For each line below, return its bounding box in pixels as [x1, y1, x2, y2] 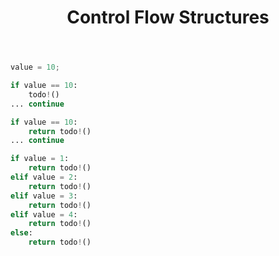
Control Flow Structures [66, 6, 270, 29]
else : [10, 228, 33, 238]
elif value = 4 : [10, 209, 78, 220]
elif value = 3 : [10, 191, 78, 201]
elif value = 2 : [10, 172, 78, 183]
